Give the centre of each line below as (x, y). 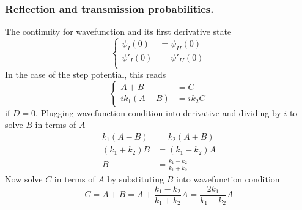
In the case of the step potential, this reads (86, 74)
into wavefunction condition (228, 179)
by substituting (136, 179)
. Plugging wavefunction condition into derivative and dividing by (158, 112)
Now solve (24, 179)
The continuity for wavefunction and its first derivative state (118, 32)
